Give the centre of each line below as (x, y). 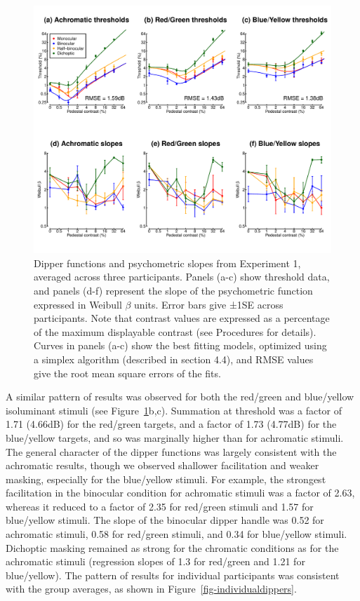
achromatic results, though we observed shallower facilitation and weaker (162, 465)
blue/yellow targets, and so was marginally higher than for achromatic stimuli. (175, 437)
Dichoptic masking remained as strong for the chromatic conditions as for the (172, 547)
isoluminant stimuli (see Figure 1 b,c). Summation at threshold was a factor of (174, 410)
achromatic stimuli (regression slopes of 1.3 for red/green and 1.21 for (155, 561)
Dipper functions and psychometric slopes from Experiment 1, (167, 263)
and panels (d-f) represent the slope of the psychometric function (173, 290)
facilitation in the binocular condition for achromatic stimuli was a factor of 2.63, (180, 493)
